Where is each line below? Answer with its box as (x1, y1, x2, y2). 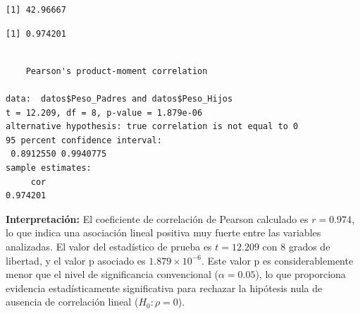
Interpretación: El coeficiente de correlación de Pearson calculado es (6, 211, 309, 226)
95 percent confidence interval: (6, 135, 162, 145)
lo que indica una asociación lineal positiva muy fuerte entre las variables (6, 225, 321, 240)
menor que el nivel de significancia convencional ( (6, 267, 218, 282)
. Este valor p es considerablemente (201, 253, 354, 267)
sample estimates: (6, 162, 92, 173)
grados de (288, 238, 330, 253)
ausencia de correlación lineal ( (6, 294, 139, 309)
